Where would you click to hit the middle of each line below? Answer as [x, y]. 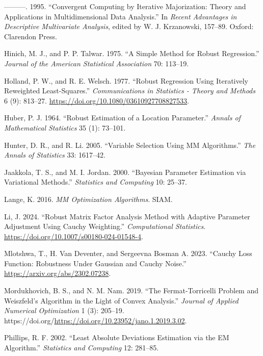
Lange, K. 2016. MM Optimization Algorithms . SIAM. [88, 199]
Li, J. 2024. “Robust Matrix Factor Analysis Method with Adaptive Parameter [127, 216]
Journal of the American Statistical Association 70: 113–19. [97, 63]
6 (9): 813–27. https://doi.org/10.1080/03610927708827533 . [97, 100]
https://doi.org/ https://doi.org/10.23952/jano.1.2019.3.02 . [96, 320]
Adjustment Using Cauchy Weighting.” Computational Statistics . [105, 226]
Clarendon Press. [31, 36]
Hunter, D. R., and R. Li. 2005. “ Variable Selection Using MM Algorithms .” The [130, 145]
